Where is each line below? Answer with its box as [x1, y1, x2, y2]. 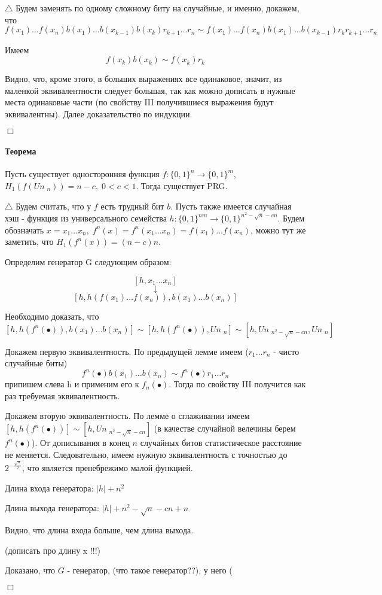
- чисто [273, 345, 300, 357]
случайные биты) [5, 357, 68, 369]
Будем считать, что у [16, 199, 91, 212]
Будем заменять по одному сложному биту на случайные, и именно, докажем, [16, 2, 300, 14]
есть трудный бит [100, 199, 164, 212]
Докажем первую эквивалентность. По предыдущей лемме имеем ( [5, 345, 249, 357]
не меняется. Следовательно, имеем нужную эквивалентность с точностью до [5, 448, 288, 460]
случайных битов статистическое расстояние [140, 436, 302, 449]
